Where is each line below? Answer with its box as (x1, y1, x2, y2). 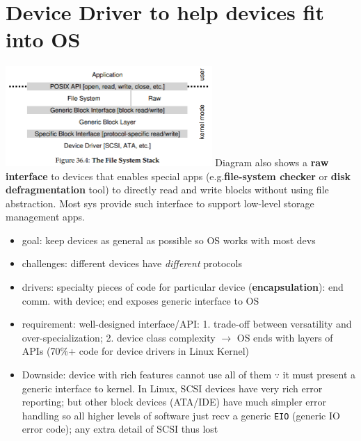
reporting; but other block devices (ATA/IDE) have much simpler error (22, 394, 326, 409)
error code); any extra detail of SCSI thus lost (22, 422, 218, 436)
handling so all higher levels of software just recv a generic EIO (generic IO (22, 408, 340, 422)
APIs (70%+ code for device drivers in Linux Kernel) (22, 344, 249, 358)
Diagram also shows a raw (215, 154, 329, 169)
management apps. (6, 209, 86, 224)
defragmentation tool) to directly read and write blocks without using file (6, 182, 329, 197)
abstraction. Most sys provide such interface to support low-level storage (6, 195, 314, 210)
